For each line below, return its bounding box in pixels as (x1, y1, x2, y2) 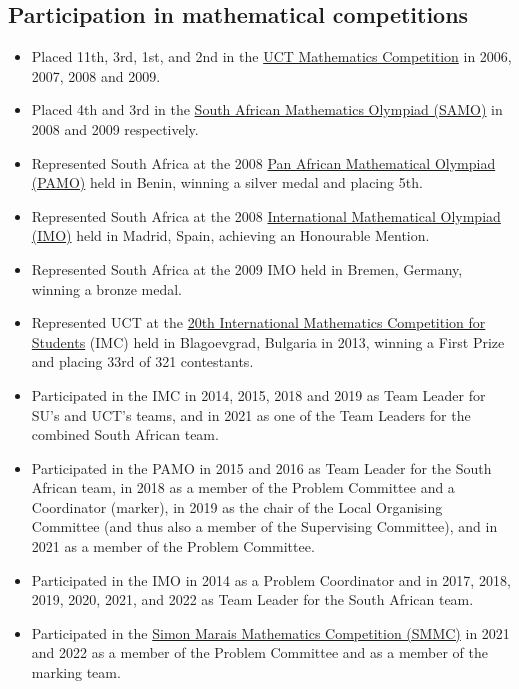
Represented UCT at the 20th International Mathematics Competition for (31, 312, 486, 333)
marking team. (31, 662, 121, 683)
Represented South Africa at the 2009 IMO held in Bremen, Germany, (31, 258, 463, 279)
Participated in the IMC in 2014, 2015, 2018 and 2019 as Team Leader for (31, 384, 486, 405)
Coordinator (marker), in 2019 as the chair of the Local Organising (31, 496, 443, 517)
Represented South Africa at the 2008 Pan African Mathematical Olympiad (31, 152, 496, 173)
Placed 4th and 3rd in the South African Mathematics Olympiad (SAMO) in (31, 99, 503, 120)
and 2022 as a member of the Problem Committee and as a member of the (31, 642, 488, 663)
